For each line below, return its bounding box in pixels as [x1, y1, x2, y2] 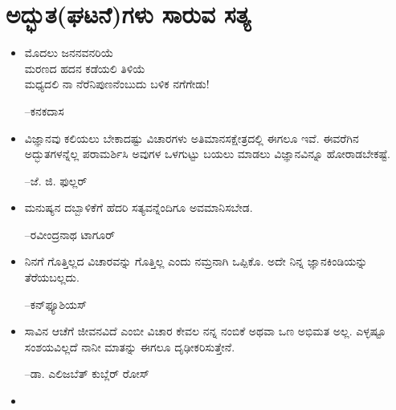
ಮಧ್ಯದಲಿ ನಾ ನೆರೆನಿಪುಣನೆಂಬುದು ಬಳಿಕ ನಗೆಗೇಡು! [24, 75, 210, 92]
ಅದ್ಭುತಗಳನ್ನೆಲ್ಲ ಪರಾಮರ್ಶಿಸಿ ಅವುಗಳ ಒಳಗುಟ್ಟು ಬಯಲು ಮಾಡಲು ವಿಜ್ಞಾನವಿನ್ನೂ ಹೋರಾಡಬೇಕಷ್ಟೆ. [24, 145, 391, 162]
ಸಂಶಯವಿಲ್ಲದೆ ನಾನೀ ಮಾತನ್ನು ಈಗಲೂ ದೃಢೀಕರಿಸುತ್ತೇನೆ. [24, 338, 235, 355]
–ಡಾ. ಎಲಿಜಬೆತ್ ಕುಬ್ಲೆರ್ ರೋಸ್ [24, 365, 149, 382]
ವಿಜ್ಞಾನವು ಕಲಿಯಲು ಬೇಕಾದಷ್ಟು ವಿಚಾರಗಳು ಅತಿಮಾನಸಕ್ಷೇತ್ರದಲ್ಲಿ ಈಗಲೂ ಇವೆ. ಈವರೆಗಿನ [24, 129, 359, 146]
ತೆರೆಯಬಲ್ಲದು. [24, 269, 80, 286]
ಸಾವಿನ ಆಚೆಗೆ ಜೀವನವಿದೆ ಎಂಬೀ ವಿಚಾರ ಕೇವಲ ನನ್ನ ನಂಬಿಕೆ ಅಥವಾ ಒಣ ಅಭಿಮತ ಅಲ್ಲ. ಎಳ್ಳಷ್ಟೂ [24, 323, 386, 339]
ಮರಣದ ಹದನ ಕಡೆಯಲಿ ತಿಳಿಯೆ [24, 59, 145, 76]
